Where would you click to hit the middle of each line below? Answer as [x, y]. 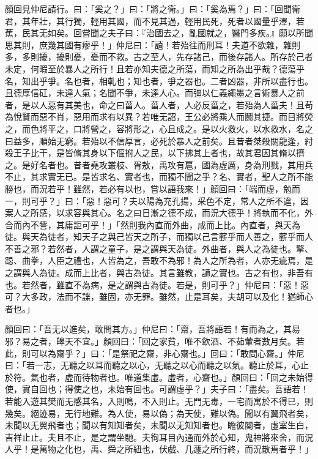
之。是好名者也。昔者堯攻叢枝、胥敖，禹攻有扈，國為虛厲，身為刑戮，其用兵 [159, 164]
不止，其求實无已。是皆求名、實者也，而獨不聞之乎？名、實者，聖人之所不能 [159, 177]
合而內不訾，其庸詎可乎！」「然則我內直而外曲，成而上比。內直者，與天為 [153, 224]
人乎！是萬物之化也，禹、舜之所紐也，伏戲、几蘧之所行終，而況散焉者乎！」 [159, 449]
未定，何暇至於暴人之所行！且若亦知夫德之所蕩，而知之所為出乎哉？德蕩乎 [155, 68]
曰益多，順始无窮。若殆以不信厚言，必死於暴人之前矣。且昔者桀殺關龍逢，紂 [159, 140]
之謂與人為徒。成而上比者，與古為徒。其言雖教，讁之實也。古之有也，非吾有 [159, 273]
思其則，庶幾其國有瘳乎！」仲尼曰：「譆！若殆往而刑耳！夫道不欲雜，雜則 [153, 44]
